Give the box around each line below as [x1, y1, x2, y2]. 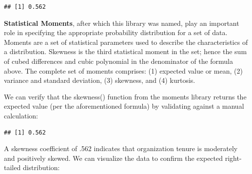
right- [225, 153, 242, 163]
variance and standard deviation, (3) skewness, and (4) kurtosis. [4, 75, 195, 85]
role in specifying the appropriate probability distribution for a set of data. [4, 27, 228, 38]
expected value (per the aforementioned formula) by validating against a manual [4, 101, 244, 111]
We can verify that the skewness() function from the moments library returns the [4, 91, 247, 101]
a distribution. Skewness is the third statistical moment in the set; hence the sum [4, 46, 247, 57]
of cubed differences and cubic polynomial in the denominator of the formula [4, 56, 233, 66]
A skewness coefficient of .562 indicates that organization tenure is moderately [4, 143, 238, 154]
